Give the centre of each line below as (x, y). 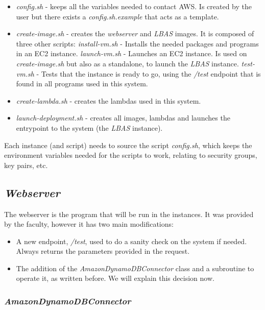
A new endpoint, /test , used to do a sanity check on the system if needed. (131, 241)
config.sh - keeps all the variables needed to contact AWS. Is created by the (134, 6)
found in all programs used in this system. (82, 84)
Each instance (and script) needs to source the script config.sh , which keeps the (128, 145)
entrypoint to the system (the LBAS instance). (89, 127)
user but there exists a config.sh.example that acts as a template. (117, 16)
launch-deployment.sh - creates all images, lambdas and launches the (123, 118)
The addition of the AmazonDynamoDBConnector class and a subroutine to (135, 268)
